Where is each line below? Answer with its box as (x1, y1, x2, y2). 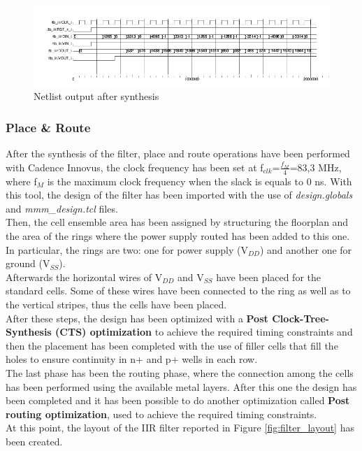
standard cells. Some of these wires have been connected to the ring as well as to (6, 283, 351, 298)
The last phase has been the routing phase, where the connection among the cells (6, 366, 354, 380)
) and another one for (259, 242, 352, 257)
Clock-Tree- (272, 310, 329, 325)
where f (6, 173, 37, 188)
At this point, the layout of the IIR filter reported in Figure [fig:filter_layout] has (6, 420, 354, 435)
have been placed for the (216, 269, 321, 284)
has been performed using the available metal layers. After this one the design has (6, 379, 357, 394)
